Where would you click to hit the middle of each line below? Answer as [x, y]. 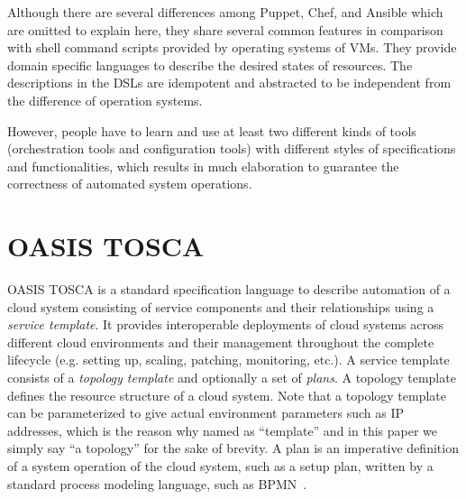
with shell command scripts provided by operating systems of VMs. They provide [232, 47]
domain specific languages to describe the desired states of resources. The [210, 65]
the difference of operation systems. [105, 100]
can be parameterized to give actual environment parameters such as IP [206, 413]
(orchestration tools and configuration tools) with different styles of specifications [232, 148]
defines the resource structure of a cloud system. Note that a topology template [227, 395]
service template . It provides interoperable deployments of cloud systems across [225, 324]
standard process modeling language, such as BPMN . [157, 483]
